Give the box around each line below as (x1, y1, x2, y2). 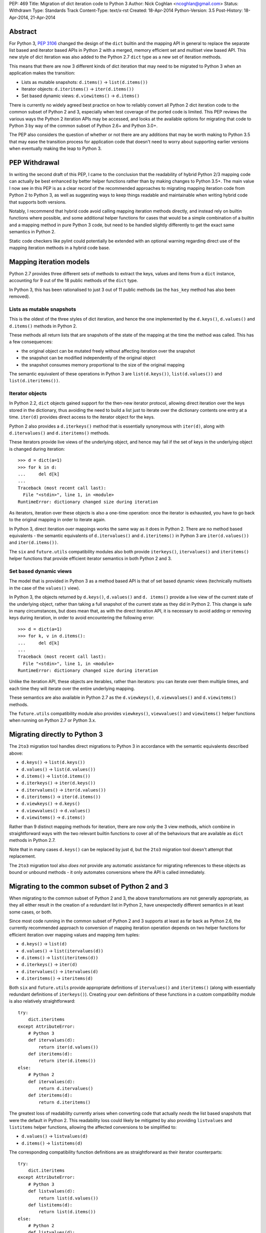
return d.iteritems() (38, 1099, 91, 1105)
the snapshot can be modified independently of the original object (21, 355, 156, 361)
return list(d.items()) (38, 1209, 96, 1215)
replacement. (9, 853, 36, 859)
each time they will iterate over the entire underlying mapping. (9, 686, 135, 691)
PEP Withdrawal (9, 158, 60, 167)
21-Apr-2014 (30, 14, 56, 20)
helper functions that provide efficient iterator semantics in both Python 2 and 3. (9, 555, 172, 562)
